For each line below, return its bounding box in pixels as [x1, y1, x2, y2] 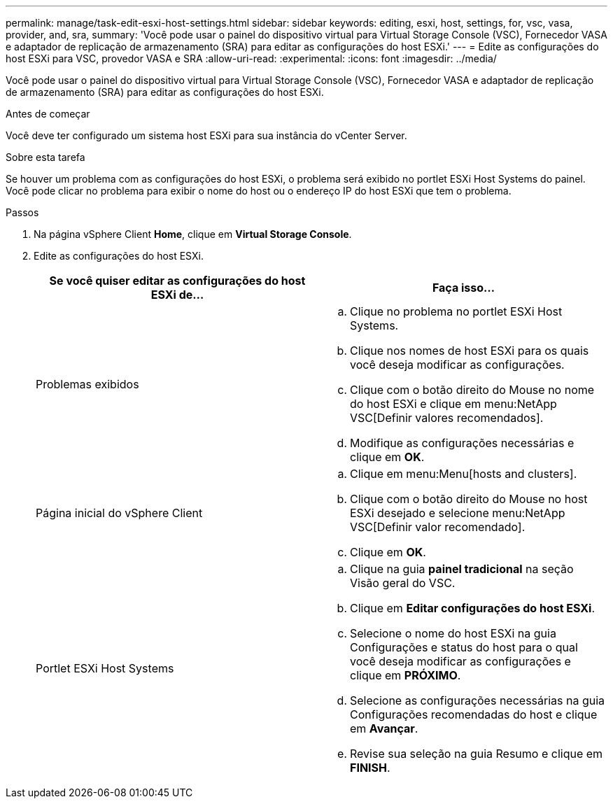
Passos [6, 206, 39, 218]
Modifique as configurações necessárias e [350, 436, 575, 450]
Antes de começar [6, 108, 90, 120]
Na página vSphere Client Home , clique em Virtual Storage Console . [34, 228, 352, 240]
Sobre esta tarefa [6, 151, 85, 163]
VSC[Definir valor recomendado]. [350, 520, 526, 534]
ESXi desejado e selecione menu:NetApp [350, 506, 565, 520]
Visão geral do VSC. [350, 576, 456, 590]
